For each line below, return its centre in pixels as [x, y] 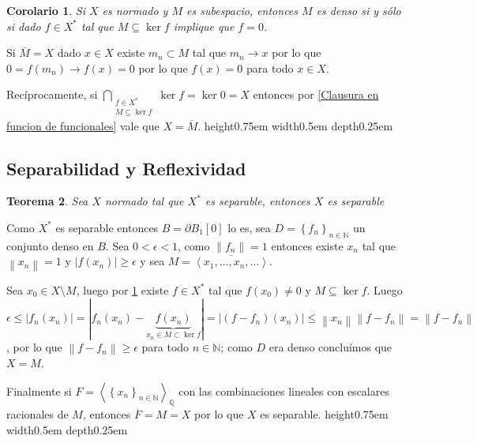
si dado [24, 26]
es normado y [135, 10]
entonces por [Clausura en [316, 94]
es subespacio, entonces [242, 10]
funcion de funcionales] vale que [83, 125]
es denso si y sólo [359, 10]
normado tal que [144, 201]
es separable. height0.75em [324, 414]
